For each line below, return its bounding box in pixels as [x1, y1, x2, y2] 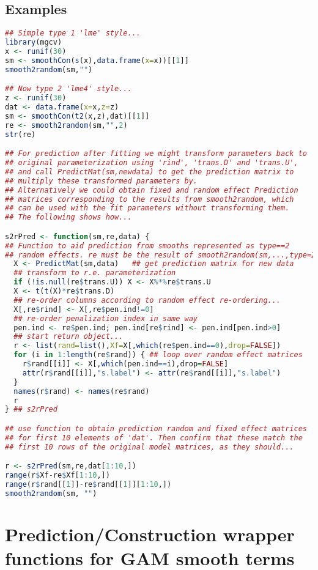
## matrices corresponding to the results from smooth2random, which [5, 194, 294, 204]
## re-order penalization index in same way [13, 314, 198, 323]
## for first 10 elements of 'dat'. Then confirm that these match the [5, 433, 303, 442]
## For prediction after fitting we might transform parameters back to [5, 149, 307, 158]
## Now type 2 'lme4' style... [5, 84, 132, 94]
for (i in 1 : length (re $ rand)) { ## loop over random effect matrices [13, 350, 303, 360]
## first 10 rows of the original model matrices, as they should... [5, 442, 294, 451]
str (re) [5, 130, 36, 139]
